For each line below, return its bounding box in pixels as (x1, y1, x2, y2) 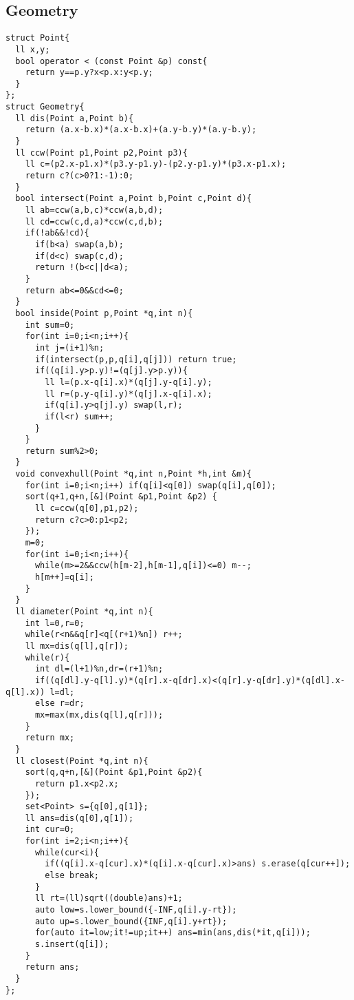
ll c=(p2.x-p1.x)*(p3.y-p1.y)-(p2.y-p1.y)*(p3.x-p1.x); (25, 159, 287, 169)
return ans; (25, 962, 80, 972)
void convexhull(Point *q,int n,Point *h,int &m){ (15, 469, 252, 479)
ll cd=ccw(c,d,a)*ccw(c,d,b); (25, 216, 164, 227)
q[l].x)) (5, 687, 45, 697)
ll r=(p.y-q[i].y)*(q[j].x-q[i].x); (45, 388, 212, 399)
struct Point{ (5, 33, 70, 43)
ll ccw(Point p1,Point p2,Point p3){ (15, 147, 188, 158)
